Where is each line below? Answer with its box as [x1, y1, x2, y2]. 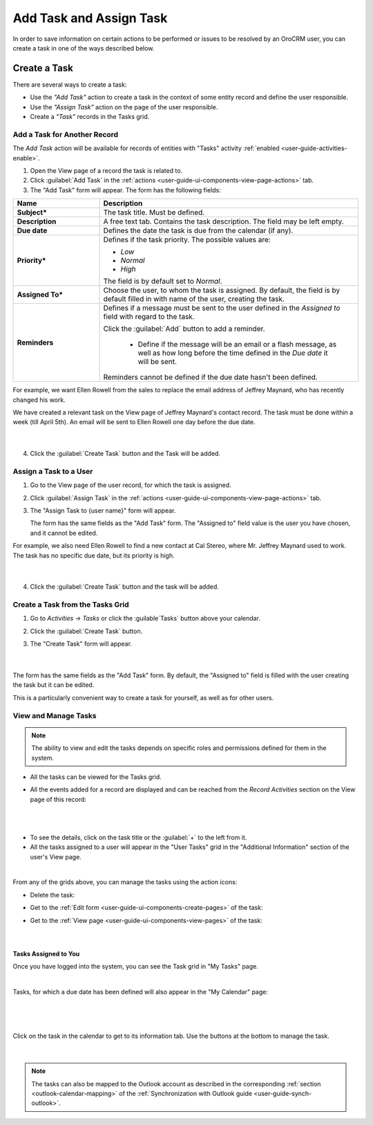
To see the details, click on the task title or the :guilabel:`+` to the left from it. [30, 833, 247, 841]
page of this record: [30, 795, 86, 803]
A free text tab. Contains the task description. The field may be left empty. [103, 217, 345, 226]
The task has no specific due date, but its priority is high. [12, 551, 175, 560]
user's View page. [30, 852, 82, 861]
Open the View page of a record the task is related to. [30, 166, 183, 174]
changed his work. [12, 395, 66, 404]
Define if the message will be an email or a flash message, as [137, 340, 337, 349]
